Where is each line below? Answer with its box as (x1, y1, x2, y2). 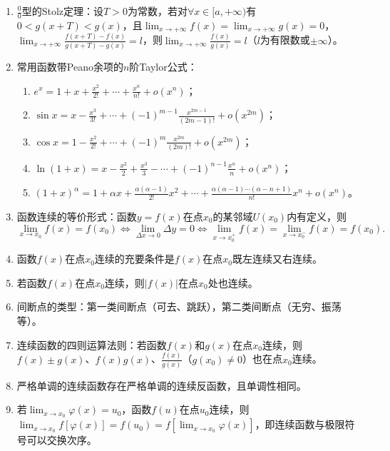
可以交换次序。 (26, 432, 97, 447)
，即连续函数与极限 (255, 417, 345, 432)
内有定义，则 (287, 208, 347, 223)
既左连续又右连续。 (232, 251, 322, 266)
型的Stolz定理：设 (21, 4, 104, 18)
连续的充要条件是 (94, 251, 175, 266)
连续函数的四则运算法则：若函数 (16, 337, 167, 352)
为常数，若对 (127, 4, 188, 18)
